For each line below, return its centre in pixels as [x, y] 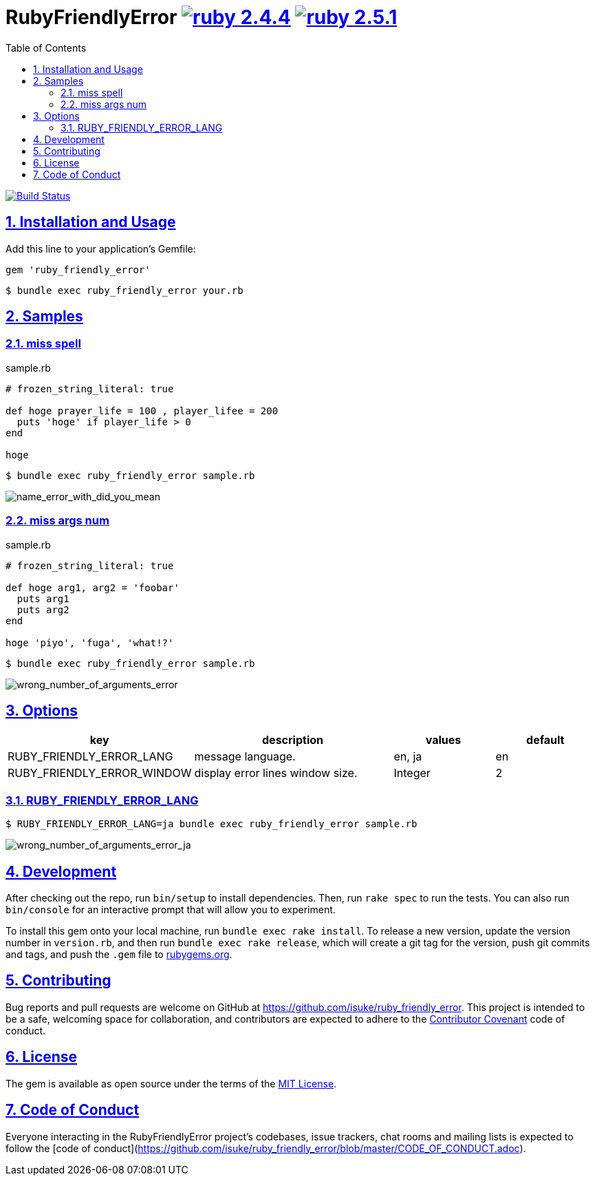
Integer [412, 773]
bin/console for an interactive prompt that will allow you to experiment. [171, 909]
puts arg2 [43, 609]
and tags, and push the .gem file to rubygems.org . [119, 954]
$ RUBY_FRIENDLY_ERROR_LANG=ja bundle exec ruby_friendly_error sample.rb [212, 824]
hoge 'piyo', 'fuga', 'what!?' [90, 642]
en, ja [408, 757]
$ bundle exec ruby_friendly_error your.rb [125, 290]
